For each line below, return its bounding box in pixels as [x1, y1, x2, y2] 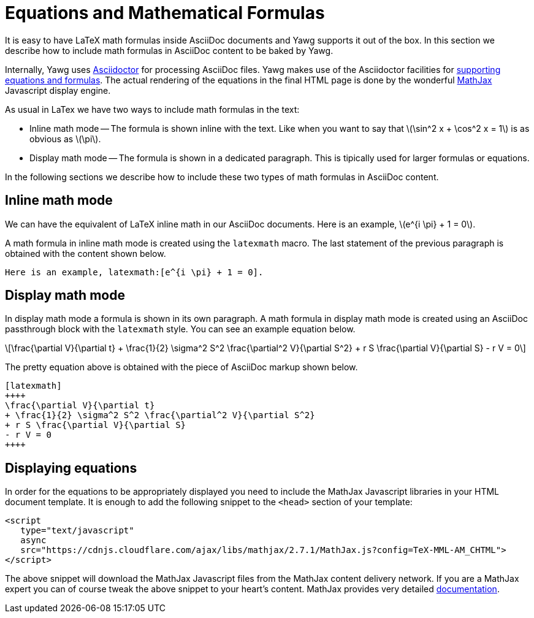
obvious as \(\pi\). [29, 133, 101, 144]
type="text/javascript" [20, 525, 134, 536]
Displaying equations [5, 460, 137, 476]
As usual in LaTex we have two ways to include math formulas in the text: [5, 104, 300, 115]
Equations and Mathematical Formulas [5, 2, 325, 23]
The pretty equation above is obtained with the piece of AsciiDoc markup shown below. [5, 362, 358, 373]
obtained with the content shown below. [5, 248, 166, 259]
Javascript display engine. [5, 85, 111, 96]
